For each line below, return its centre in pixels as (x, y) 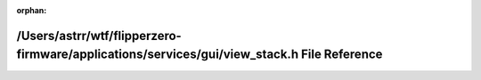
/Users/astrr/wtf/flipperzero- (99, 36)
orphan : (32, 10)
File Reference (342, 55)
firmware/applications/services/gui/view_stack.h (157, 55)
